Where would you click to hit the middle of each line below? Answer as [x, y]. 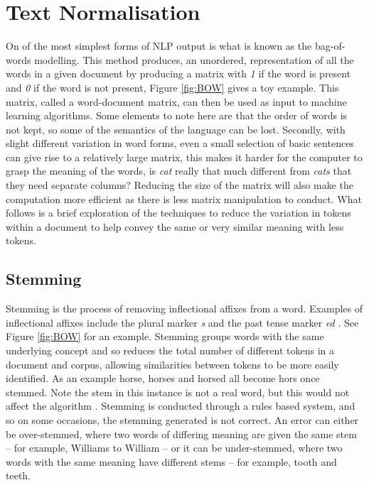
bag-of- [330, 46]
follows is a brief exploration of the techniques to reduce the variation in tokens [178, 213]
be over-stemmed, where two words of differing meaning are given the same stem [181, 434]
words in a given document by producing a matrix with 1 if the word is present [178, 73]
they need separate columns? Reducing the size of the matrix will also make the [180, 185]
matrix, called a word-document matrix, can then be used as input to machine [176, 101]
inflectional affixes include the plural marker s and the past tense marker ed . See [182, 322]
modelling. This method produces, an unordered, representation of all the [194, 59]
